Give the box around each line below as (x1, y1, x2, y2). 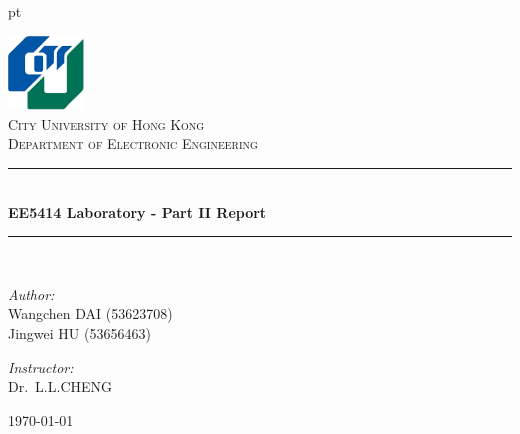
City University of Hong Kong (8, 113, 205, 134)
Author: (8, 283, 55, 304)
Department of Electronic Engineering (8, 133, 258, 154)
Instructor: (8, 356, 74, 377)
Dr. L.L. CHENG (8, 376, 113, 397)
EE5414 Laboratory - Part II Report (8, 201, 267, 222)
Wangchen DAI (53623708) (8, 303, 173, 324)
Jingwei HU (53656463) (8, 322, 151, 343)
